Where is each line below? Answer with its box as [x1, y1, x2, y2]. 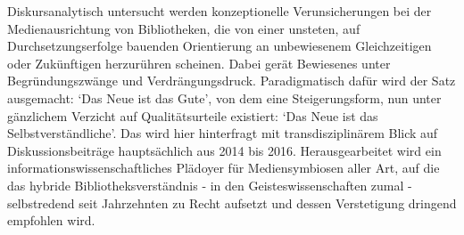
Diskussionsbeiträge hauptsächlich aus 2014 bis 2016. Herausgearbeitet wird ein [7, 141, 442, 159]
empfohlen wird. [7, 211, 95, 230]
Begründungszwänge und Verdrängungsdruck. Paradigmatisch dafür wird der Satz [7, 71, 456, 90]
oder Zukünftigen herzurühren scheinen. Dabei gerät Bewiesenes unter [7, 53, 391, 72]
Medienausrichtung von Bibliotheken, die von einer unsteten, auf [7, 19, 360, 37]
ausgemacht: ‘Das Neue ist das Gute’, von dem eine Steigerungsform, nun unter [7, 88, 442, 107]
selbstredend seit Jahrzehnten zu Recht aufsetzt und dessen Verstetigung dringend [7, 193, 457, 212]
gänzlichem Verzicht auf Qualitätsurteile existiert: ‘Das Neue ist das [7, 106, 378, 125]
